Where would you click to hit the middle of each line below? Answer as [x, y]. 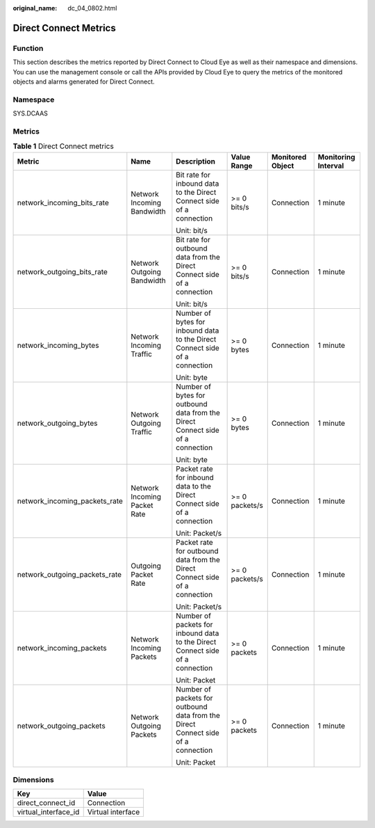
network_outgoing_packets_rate [69, 574]
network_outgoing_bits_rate [62, 271]
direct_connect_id [46, 803]
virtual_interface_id [48, 812]
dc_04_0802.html [92, 8]
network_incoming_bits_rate [63, 202]
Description [195, 161]
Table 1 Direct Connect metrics [63, 146]
